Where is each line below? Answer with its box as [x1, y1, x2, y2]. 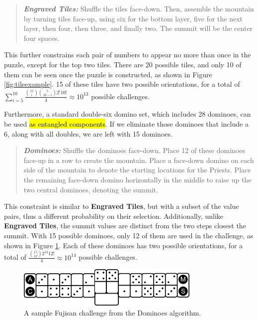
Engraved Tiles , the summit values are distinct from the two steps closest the [4, 220, 246, 231]
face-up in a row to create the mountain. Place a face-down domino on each [23, 155, 254, 165]
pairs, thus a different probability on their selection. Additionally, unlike [4, 210, 224, 221]
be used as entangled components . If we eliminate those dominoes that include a [4, 119, 249, 129]
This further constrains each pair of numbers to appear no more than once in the [4, 49, 251, 60]
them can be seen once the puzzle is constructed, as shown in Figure [4, 69, 212, 79]
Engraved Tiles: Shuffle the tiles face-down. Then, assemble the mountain [23, 3, 254, 13]
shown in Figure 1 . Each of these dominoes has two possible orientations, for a [4, 240, 243, 250]
